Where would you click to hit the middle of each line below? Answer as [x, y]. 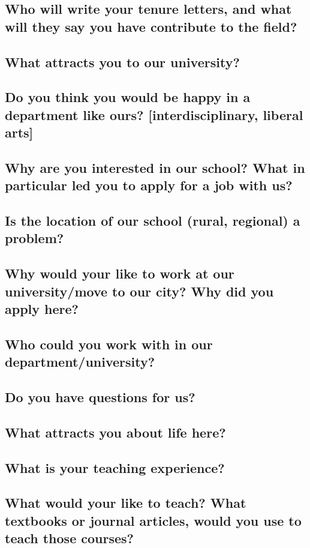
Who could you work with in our [109, 344]
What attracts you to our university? [122, 62]
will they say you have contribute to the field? [151, 26]
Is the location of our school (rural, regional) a [153, 221]
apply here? [42, 309]
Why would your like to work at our [120, 273]
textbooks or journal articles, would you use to [153, 520]
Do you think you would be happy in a [128, 97]
